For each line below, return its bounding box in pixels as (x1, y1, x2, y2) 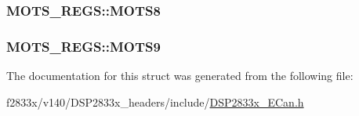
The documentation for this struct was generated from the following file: (6, 67, 354, 84)
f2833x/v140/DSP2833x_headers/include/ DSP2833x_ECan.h (6, 93, 304, 110)
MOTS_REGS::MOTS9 (6, 36, 161, 56)
